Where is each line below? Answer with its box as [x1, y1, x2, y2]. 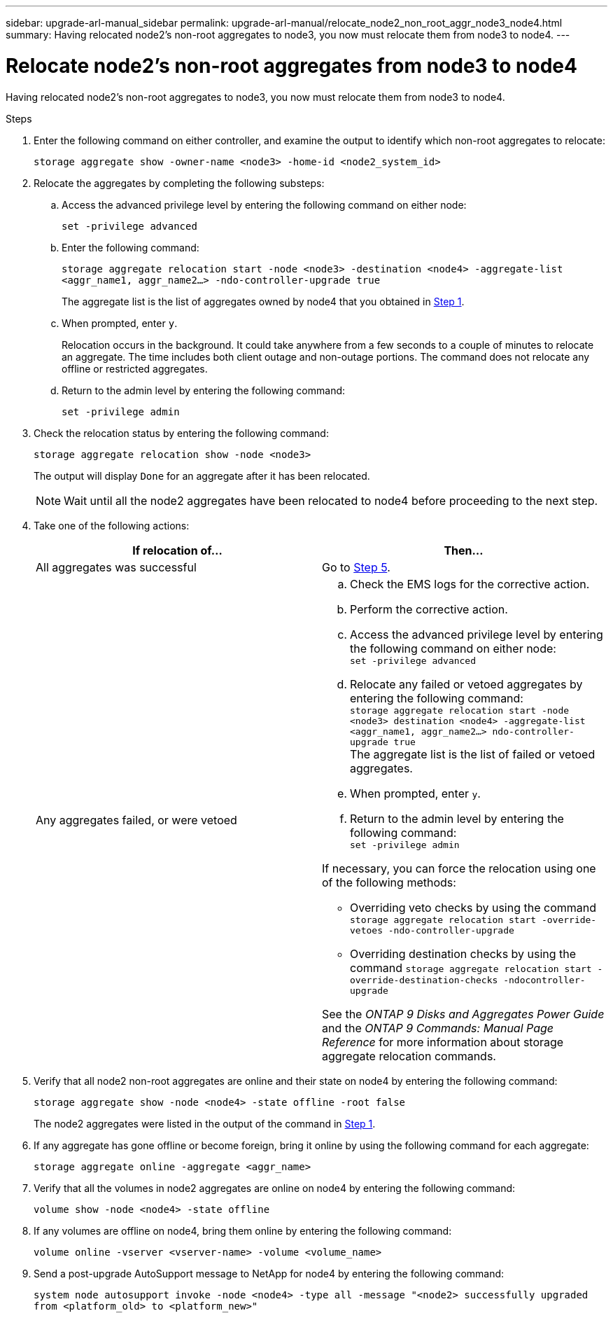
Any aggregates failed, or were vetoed [36, 812, 237, 827]
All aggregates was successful [36, 560, 197, 574]
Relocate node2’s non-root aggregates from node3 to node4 [6, 53, 577, 78]
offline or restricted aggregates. [62, 362, 208, 375]
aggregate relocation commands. [322, 1048, 496, 1063]
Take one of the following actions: [34, 519, 190, 532]
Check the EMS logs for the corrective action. [350, 576, 590, 591]
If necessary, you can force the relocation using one [322, 861, 596, 875]
